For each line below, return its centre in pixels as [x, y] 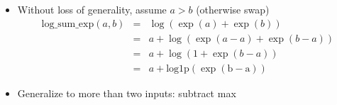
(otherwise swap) [233, 9]
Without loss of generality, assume [92, 9]
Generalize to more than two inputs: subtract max [127, 93]
